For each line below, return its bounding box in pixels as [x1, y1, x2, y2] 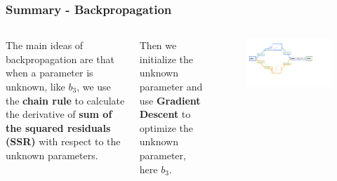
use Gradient [139, 93, 201, 107]
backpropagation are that [6, 51, 114, 66]
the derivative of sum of [6, 107, 112, 121]
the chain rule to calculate [6, 93, 125, 107]
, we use [77, 79, 111, 93]
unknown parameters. [6, 147, 98, 162]
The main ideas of [6, 38, 84, 53]
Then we [139, 38, 177, 53]
